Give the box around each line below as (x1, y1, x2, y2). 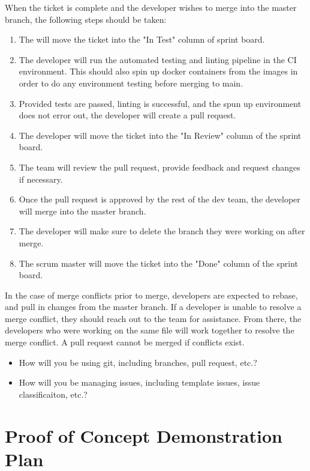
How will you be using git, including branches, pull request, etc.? (19, 356, 257, 368)
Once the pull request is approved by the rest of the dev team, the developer (19, 193, 300, 205)
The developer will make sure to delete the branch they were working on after (19, 225, 305, 237)
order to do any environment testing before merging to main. (19, 76, 243, 89)
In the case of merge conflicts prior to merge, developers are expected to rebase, (5, 288, 298, 301)
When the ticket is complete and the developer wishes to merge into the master (5, 1, 297, 13)
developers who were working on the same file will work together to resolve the (5, 324, 294, 336)
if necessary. (19, 172, 63, 185)
